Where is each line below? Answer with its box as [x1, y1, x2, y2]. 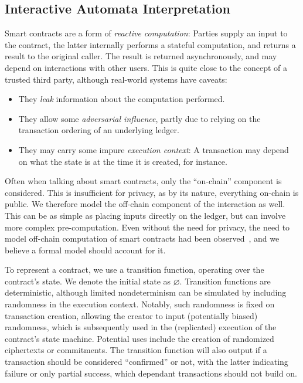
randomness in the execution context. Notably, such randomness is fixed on [5, 298, 275, 310]
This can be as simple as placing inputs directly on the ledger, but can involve [5, 209, 286, 221]
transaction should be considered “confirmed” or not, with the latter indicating [5, 355, 288, 368]
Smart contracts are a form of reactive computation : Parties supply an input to [5, 27, 288, 39]
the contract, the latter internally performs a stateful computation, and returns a [5, 38, 296, 50]
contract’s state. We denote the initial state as [5, 274, 171, 287]
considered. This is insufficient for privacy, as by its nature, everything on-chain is [5, 186, 299, 198]
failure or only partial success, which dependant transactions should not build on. [5, 367, 297, 379]
